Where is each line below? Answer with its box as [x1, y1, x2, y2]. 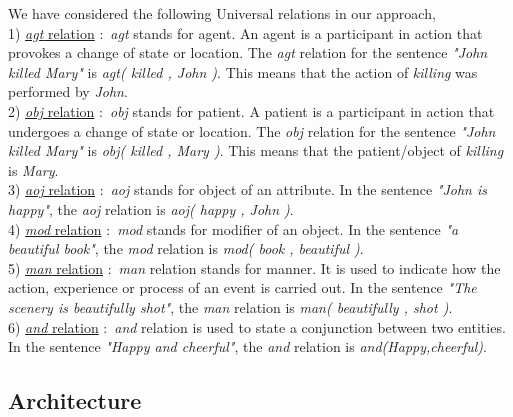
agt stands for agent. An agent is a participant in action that [110, 22, 483, 43]
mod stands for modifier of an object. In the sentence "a [117, 218, 459, 239]
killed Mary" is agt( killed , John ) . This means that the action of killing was [8, 61, 478, 82]
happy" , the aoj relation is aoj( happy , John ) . [8, 198, 294, 219]
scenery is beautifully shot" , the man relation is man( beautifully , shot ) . [8, 296, 453, 317]
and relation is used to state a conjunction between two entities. [114, 316, 506, 337]
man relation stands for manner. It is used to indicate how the [118, 257, 501, 278]
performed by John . [8, 81, 128, 102]
